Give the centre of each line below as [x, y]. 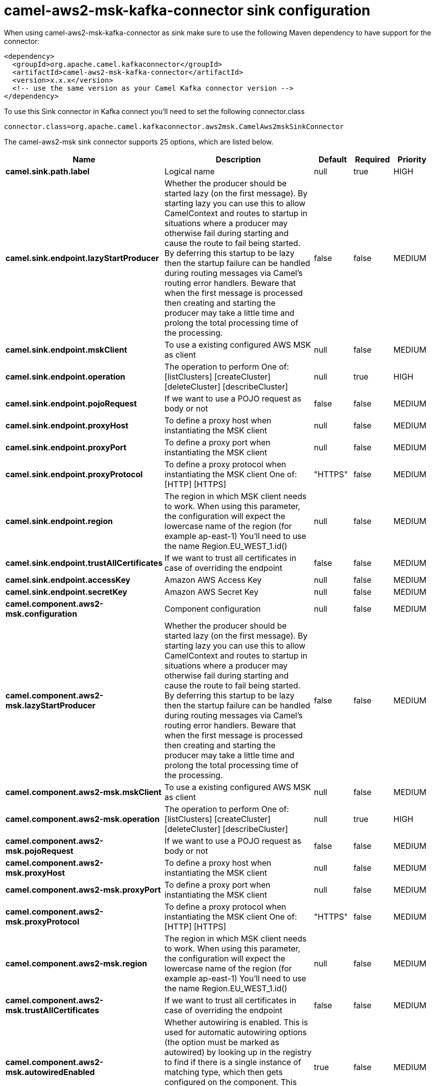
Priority [412, 159]
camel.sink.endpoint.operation [65, 376]
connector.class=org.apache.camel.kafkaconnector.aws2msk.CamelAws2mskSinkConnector [174, 126]
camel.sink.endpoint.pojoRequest [71, 403]
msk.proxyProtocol [43, 921]
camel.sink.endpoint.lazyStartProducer [82, 258]
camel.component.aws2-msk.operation [83, 819]
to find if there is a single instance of [233, 1062]
